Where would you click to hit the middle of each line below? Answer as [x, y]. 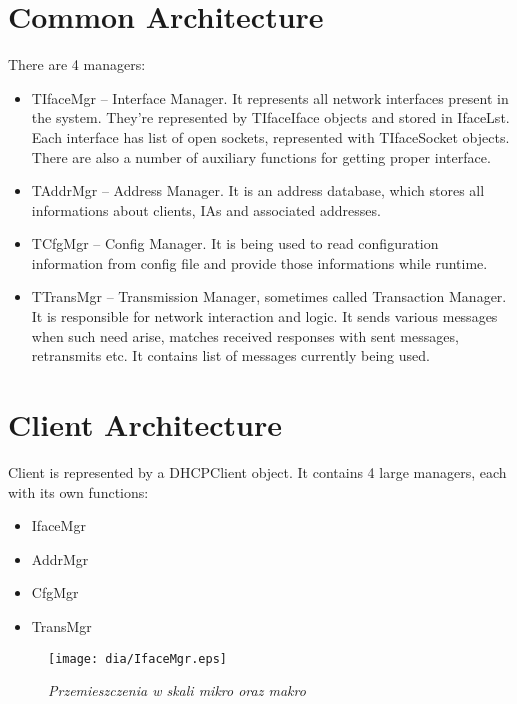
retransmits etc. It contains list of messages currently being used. [230, 355]
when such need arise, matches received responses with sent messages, [245, 335]
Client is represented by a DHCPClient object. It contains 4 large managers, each [257, 471]
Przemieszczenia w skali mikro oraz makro [177, 690]
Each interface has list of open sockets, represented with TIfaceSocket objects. [270, 136]
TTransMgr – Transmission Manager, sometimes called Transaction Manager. [269, 296]
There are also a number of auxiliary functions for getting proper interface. [261, 156]
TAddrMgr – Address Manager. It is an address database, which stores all [258, 190]
